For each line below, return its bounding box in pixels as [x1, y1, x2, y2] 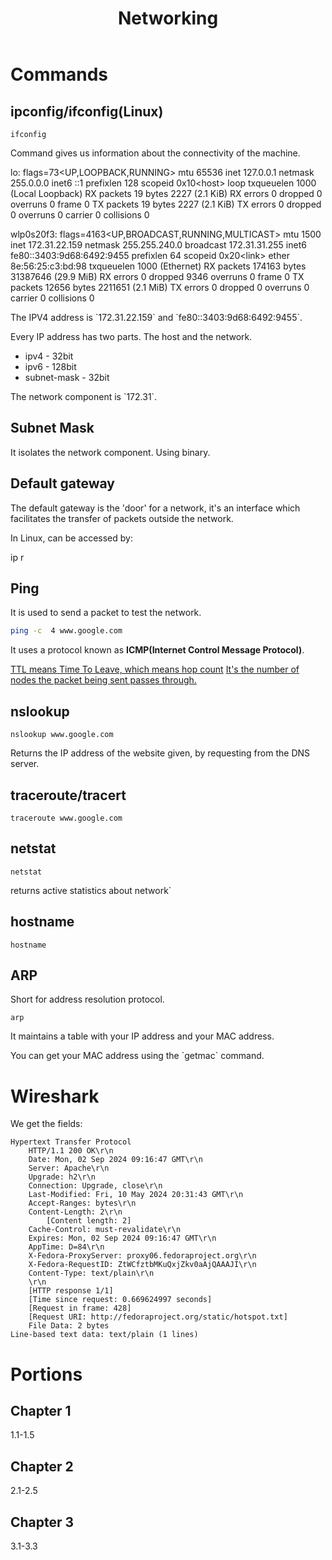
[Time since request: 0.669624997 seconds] [28, 1295, 213, 1305]
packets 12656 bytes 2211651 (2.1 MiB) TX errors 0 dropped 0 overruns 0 [10, 282, 310, 293]
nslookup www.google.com [10, 730, 114, 740]
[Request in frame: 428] [28, 1303, 132, 1314]
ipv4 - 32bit [24, 350, 74, 362]
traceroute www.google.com [10, 813, 123, 823]
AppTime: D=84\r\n [28, 1242, 105, 1252]
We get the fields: [10, 1118, 83, 1130]
